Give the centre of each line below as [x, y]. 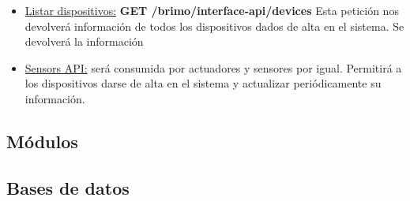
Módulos [42, 141]
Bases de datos [68, 187]
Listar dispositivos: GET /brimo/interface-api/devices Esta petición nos [212, 10]
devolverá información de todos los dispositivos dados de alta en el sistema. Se [214, 26]
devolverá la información [84, 41]
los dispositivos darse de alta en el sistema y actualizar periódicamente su [203, 83]
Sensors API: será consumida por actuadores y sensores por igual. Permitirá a [213, 67]
